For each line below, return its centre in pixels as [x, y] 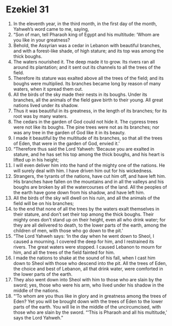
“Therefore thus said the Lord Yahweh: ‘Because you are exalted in [84, 149]
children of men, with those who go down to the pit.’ [68, 230]
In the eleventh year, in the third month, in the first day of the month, [85, 24]
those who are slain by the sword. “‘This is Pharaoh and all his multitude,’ [90, 312]
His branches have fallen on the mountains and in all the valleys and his [89, 181]
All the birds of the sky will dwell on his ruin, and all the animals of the [87, 198]
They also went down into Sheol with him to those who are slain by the [88, 279]
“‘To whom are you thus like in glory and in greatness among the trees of [90, 296]
